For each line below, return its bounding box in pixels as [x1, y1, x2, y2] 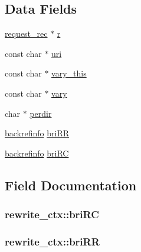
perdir [29, 107, 52, 119]
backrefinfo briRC [5, 146, 69, 159]
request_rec [5, 27, 48, 40]
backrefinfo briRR [5, 127, 70, 139]
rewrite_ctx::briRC [5, 207, 99, 222]
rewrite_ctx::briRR [5, 234, 100, 248]
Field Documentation [5, 176, 137, 194]
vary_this [51, 67, 87, 79]
